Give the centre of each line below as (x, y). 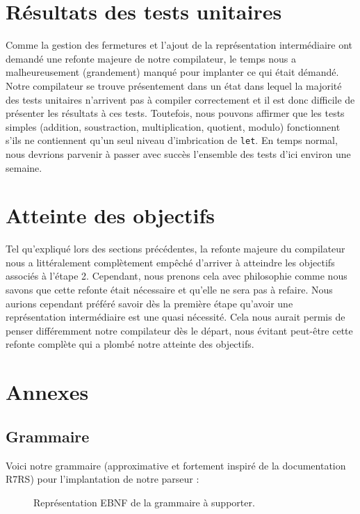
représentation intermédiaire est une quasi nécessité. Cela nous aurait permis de (175, 317)
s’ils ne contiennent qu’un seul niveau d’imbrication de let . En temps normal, (172, 140)
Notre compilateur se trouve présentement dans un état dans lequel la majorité (174, 85)
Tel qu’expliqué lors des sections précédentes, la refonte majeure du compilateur (175, 249)
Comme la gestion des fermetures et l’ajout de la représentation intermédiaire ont (179, 45)
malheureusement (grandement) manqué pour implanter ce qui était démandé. (172, 72)
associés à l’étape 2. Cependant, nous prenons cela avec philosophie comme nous (177, 276)
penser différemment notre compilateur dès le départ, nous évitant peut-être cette (179, 330)
